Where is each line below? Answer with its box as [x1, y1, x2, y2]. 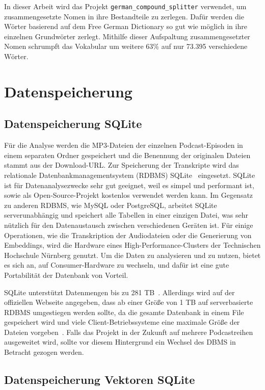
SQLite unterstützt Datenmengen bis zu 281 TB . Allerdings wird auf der [4, 287, 235, 297]
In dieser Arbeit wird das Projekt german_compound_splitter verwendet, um [4, 1, 247, 11]
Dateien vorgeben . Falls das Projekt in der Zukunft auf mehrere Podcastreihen [4, 326, 253, 337]
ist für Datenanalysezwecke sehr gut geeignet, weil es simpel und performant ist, [4, 179, 254, 190]
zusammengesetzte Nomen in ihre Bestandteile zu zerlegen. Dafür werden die [4, 11, 244, 21]
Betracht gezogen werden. [4, 347, 84, 357]
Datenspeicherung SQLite [4, 116, 142, 132]
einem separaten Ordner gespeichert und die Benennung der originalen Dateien [4, 149, 251, 160]
